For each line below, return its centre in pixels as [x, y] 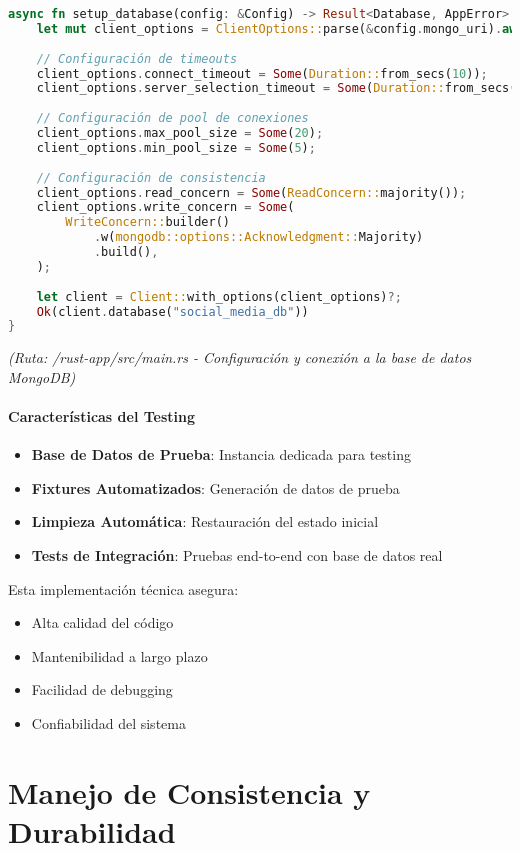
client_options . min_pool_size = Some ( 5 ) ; [176, 147]
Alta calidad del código [102, 622]
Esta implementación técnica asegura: [123, 588]
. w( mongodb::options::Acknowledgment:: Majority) [258, 237]
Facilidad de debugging [102, 689]
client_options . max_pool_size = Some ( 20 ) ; [180, 133]
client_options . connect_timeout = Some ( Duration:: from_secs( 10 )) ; [262, 73]
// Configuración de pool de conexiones [172, 118]
